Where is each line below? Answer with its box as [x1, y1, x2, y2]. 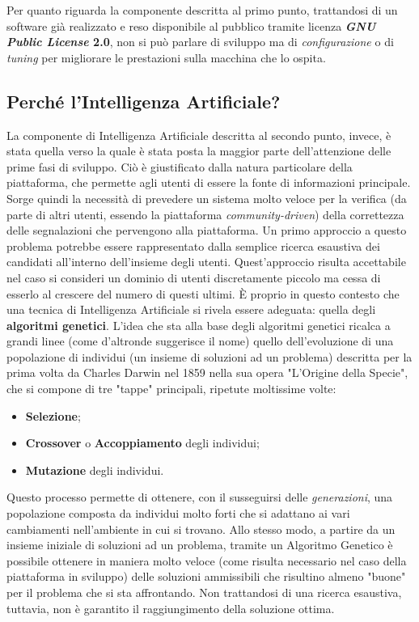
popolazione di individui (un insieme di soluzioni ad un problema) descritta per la [6, 348, 413, 365]
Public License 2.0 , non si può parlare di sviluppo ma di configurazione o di [6, 33, 394, 50]
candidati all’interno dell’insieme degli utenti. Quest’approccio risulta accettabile [6, 253, 406, 270]
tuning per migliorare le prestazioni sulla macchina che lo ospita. [6, 49, 326, 66]
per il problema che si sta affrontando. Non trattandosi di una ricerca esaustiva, [6, 584, 402, 601]
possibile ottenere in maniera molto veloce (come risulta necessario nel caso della [6, 552, 407, 569]
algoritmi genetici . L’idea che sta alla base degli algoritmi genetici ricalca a [6, 316, 391, 333]
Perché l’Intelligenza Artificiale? [6, 88, 281, 113]
